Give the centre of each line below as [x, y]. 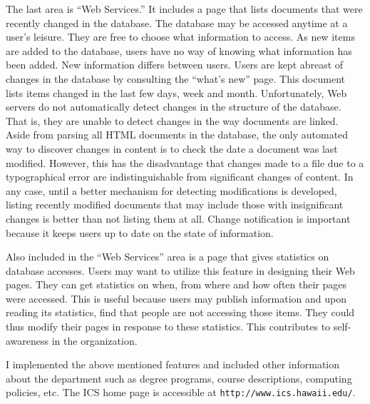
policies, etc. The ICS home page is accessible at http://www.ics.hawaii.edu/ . [181, 392]
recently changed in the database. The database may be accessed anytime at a [177, 22]
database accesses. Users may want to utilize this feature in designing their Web [180, 270]
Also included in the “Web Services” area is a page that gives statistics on [168, 257]
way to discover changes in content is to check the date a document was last [172, 148]
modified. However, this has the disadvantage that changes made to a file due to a [185, 162]
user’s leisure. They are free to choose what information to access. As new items [180, 37]
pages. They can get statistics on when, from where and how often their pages [176, 284]
